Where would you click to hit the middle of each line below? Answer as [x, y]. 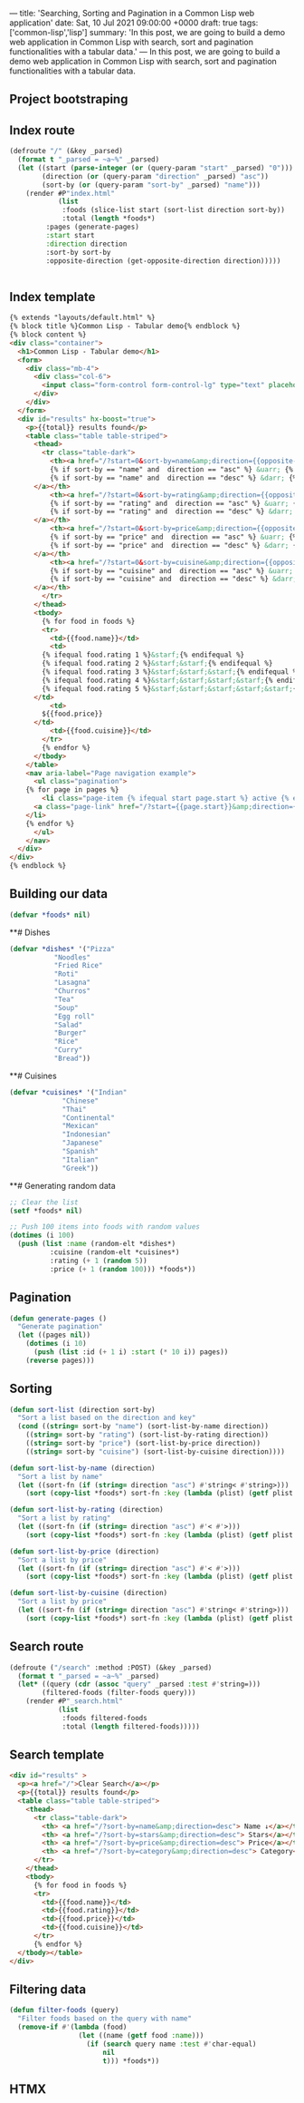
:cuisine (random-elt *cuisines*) [114, 1252]
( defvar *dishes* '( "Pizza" [62, 949]
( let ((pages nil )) [54, 1335]
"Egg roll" [74, 1016]
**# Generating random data [62, 1185]
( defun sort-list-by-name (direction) [82, 1468]
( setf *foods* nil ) [46, 1211]
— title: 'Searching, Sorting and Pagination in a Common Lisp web [132, 13]
